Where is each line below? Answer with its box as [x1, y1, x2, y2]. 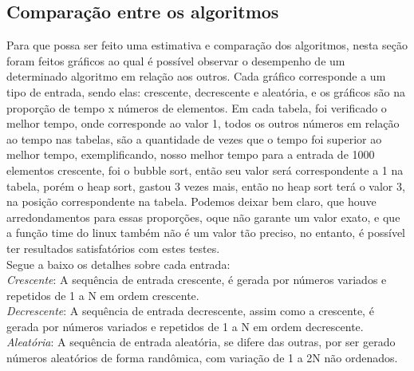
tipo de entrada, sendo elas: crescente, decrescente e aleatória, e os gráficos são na [6, 83, 405, 100]
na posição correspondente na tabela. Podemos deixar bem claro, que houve [6, 193, 377, 210]
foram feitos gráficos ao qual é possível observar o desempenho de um [6, 52, 345, 69]
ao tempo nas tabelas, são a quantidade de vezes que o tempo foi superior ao [6, 130, 382, 147]
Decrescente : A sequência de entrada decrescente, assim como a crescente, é [6, 302, 374, 319]
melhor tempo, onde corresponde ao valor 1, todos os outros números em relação [6, 115, 400, 132]
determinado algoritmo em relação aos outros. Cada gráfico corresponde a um [6, 68, 386, 85]
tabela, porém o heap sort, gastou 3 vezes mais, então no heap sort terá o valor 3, [6, 177, 405, 194]
